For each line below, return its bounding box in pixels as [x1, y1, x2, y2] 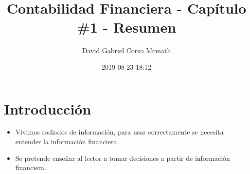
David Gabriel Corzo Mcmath [82, 45, 171, 56]
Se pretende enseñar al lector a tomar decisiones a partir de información [15, 153, 230, 163]
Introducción [4, 98, 91, 118]
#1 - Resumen [76, 17, 177, 37]
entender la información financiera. [15, 136, 119, 147]
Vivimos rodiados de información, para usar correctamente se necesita [15, 127, 224, 137]
